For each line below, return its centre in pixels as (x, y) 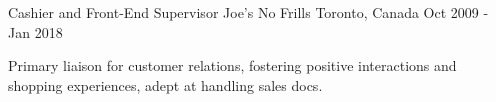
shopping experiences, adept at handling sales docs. (165, 84)
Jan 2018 (35, 31)
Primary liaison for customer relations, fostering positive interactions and (232, 65)
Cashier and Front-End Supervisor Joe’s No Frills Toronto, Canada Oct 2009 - (248, 12)
